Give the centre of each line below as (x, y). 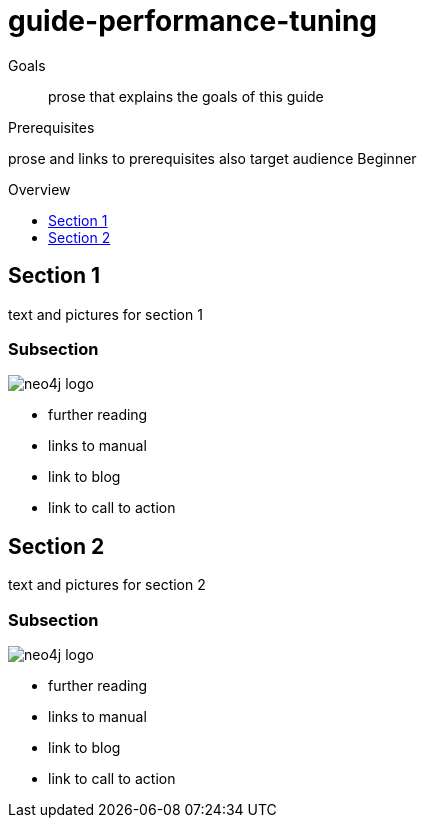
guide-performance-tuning (193, 21)
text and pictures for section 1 (105, 314)
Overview (39, 189)
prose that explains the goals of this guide (186, 96)
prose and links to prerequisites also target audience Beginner (212, 158)
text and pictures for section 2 (107, 585)
